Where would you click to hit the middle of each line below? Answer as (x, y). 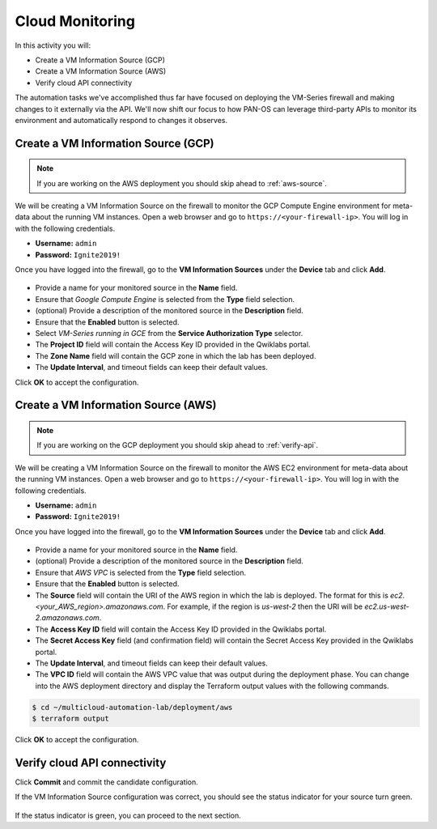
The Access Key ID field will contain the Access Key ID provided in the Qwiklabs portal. (181, 629)
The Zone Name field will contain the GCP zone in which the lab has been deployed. (176, 355)
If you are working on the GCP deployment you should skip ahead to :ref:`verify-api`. (178, 445)
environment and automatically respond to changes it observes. (121, 120)
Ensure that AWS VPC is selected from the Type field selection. (141, 572)
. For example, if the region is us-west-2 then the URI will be (263, 606)
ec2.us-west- (387, 606)
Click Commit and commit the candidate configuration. (106, 782)
